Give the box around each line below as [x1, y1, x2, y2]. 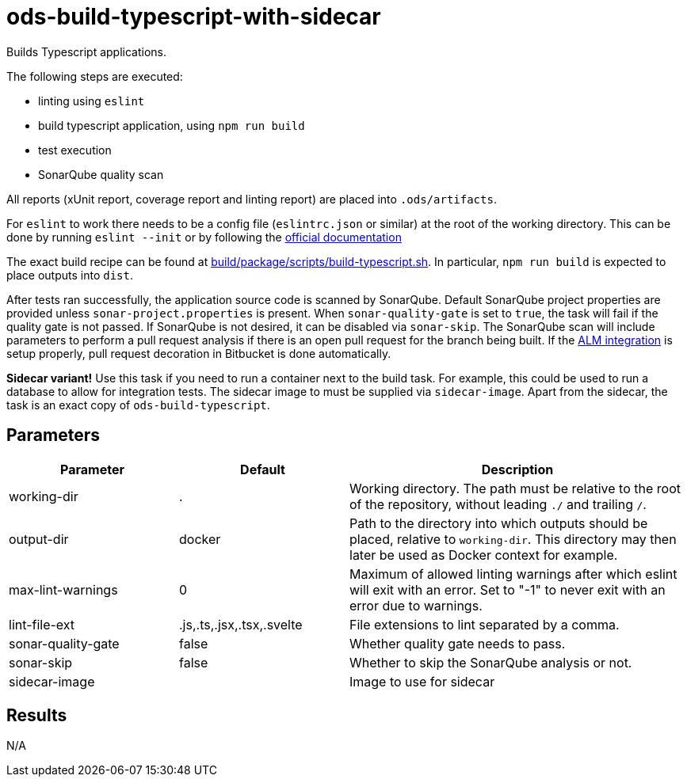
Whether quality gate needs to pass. [349, 635, 566, 652]
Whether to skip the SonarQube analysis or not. [349, 654, 632, 671]
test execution [38, 143, 112, 157]
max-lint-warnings [9, 581, 118, 598]
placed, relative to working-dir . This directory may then [349, 530, 677, 547]
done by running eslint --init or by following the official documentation [6, 230, 402, 244]
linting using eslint [38, 93, 145, 108]
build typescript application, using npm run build [38, 118, 305, 132]
